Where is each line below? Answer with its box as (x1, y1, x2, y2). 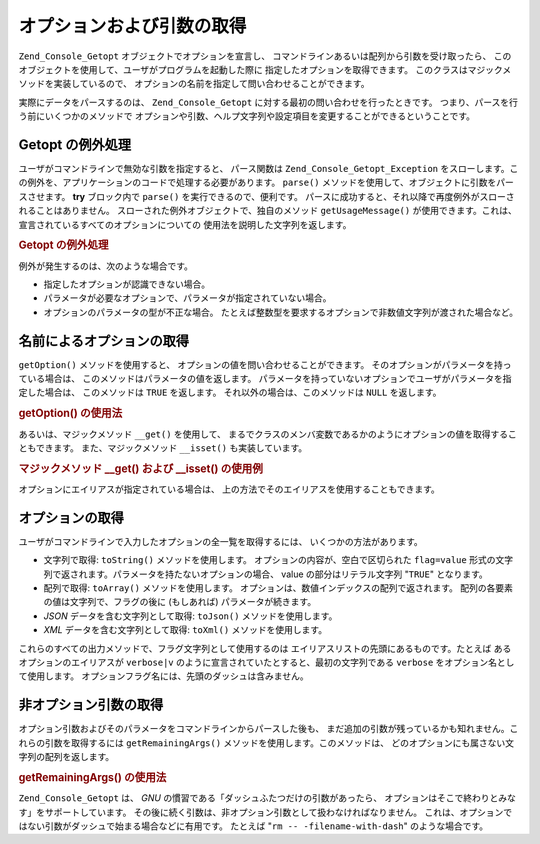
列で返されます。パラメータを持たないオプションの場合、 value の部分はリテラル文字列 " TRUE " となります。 (43, 568, 489, 580)
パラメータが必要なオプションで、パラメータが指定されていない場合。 (43, 292, 332, 304)
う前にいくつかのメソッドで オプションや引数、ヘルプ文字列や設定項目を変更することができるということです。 (18, 110, 475, 122)
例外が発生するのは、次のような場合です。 (18, 260, 194, 272)
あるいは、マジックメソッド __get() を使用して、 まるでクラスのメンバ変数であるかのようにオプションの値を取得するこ (18, 428, 517, 440)
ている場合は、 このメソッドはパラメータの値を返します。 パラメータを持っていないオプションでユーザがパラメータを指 (18, 373, 512, 385)
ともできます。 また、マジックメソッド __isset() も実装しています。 (18, 441, 308, 454)
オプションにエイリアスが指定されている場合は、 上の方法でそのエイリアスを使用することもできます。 (18, 483, 440, 495)
